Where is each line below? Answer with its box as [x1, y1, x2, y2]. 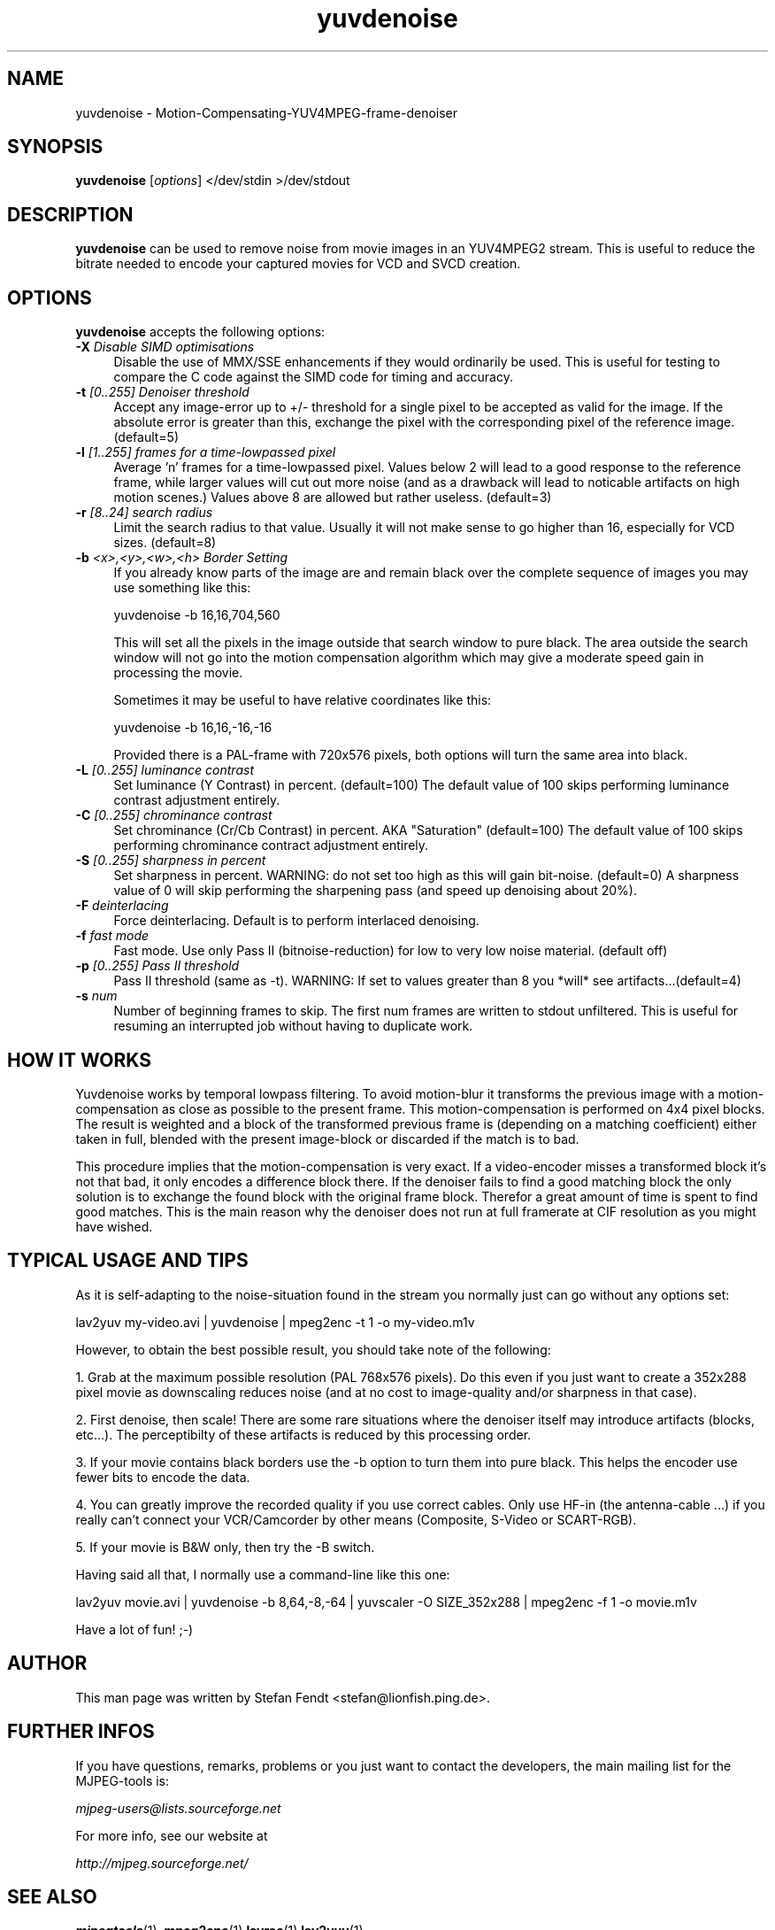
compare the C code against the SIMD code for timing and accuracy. [113, 369, 513, 385]
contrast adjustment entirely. [113, 792, 280, 808]
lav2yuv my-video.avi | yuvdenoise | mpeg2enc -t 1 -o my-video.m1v [75, 1314, 475, 1330]
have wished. [75, 1218, 153, 1234]
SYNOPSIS [7, 135, 104, 158]
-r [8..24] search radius [75, 505, 213, 521]
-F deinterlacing [75, 898, 169, 914]
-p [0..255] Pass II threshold [75, 958, 240, 974]
